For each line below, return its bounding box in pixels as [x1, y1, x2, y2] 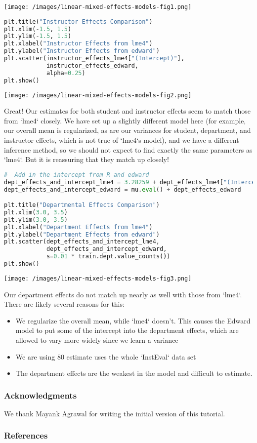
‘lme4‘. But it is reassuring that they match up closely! [4, 154, 169, 164]
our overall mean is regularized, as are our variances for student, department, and [4, 125, 251, 135]
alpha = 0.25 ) [46, 69, 86, 77]
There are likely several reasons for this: [4, 299, 125, 309]
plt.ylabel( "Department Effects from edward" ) [4, 231, 160, 238]
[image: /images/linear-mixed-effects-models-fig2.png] [4, 91, 192, 99]
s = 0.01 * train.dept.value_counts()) [46, 253, 171, 260]
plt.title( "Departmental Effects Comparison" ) [4, 201, 160, 209]
